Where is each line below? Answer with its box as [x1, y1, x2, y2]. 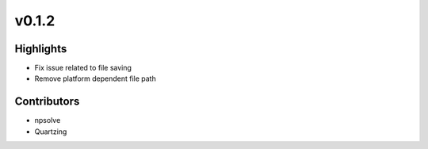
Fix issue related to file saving [34, 63, 132, 73]
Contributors [14, 95, 80, 109]
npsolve [34, 116, 61, 125]
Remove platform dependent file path [34, 74, 156, 83]
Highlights [14, 42, 67, 55]
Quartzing [34, 127, 67, 136]
